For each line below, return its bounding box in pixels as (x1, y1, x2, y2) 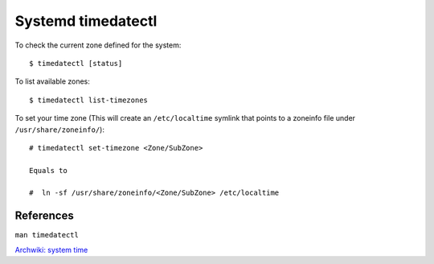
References (14, 209, 74, 223)
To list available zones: (14, 76, 90, 86)
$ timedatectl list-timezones (29, 95, 149, 105)
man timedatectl (14, 230, 80, 240)
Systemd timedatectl (14, 12, 158, 30)
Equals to (29, 166, 68, 175)
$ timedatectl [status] (29, 59, 123, 68)
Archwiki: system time (14, 245, 88, 254)
